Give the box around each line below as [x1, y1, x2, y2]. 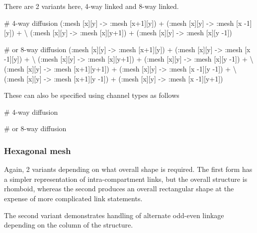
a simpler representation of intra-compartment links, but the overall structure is [4, 173, 248, 184]
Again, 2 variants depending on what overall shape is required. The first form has [4, 164, 253, 174]
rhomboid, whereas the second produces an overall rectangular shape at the [4, 183, 234, 194]
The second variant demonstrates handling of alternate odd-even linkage [4, 210, 224, 220]
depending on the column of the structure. [4, 220, 133, 230]
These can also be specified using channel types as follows [4, 90, 179, 100]
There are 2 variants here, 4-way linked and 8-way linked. [4, 1, 179, 11]
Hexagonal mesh [4, 144, 71, 156]
